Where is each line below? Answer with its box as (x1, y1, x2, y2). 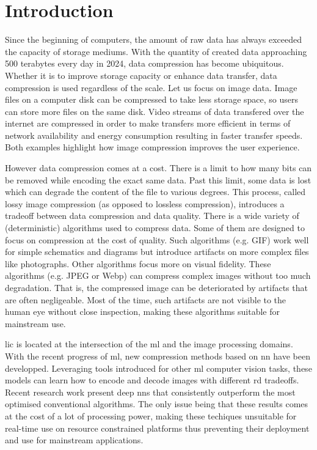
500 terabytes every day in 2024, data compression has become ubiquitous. (5, 57, 284, 70)
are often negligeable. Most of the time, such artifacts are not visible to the (5, 293, 286, 306)
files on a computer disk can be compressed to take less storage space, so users (5, 93, 299, 106)
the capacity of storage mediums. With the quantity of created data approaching (5, 45, 307, 57)
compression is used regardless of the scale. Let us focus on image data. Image (5, 81, 297, 94)
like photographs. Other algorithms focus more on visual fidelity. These (5, 257, 271, 270)
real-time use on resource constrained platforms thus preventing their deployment (5, 421, 310, 434)
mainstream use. (5, 317, 66, 330)
